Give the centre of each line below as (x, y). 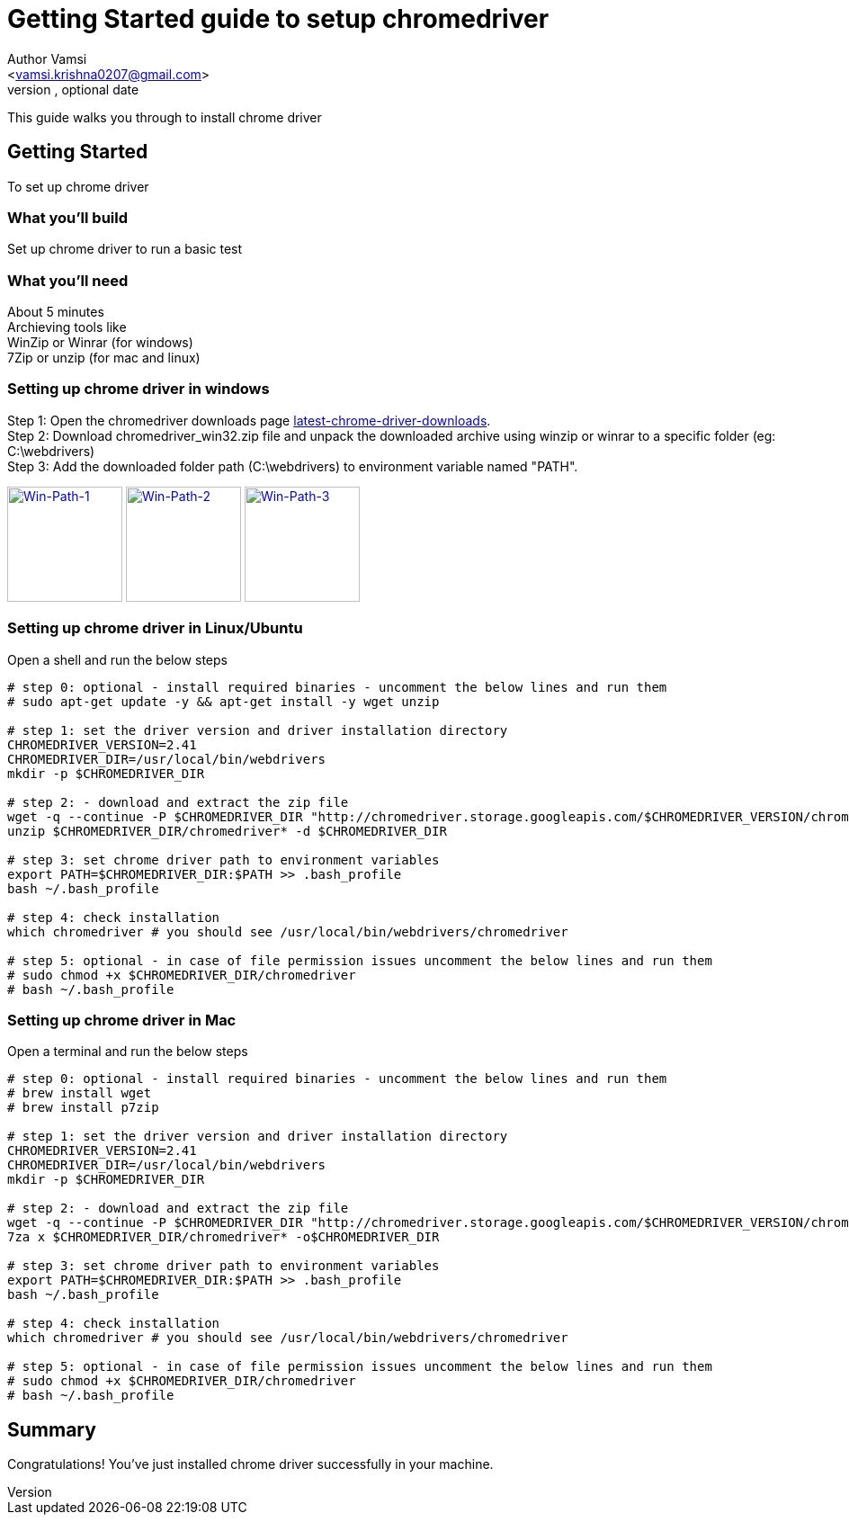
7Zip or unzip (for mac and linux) (104, 358)
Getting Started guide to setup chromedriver (278, 19)
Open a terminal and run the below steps (128, 1052)
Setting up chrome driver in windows (139, 389)
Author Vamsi (47, 58)
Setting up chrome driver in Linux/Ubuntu (155, 628)
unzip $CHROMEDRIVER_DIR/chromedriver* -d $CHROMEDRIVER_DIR (227, 831)
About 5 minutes (56, 312)
